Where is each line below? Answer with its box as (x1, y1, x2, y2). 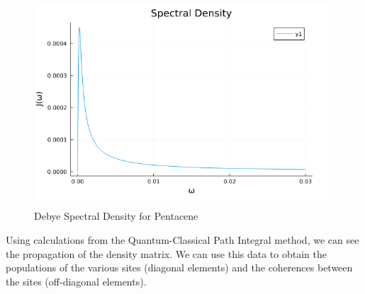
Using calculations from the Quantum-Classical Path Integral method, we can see (6, 232, 359, 247)
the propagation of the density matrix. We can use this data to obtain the (6, 246, 327, 261)
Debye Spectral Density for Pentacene (34, 208, 198, 223)
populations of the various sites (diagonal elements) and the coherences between (6, 260, 353, 275)
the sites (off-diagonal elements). (6, 274, 147, 288)
